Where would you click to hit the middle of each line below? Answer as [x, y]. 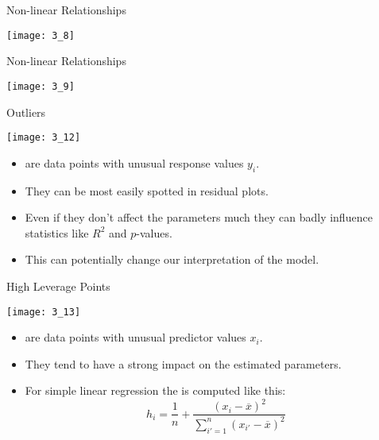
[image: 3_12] [44, 138]
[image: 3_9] [41, 86]
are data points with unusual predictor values [135, 337]
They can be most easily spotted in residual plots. [147, 190]
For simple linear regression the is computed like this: [155, 390]
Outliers [26, 112]
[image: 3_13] [44, 312]
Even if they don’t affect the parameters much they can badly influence [199, 217]
